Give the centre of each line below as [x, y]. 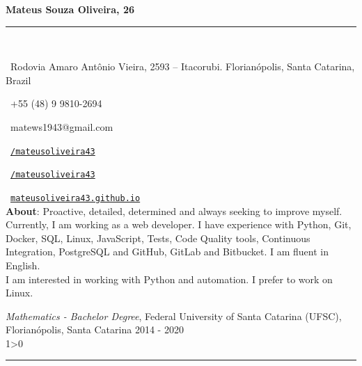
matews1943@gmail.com [62, 126]
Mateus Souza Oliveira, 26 [70, 9]
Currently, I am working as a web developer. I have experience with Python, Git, [179, 224]
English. [23, 265]
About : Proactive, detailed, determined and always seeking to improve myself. [174, 210]
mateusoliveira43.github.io [76, 198]
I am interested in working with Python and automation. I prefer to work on [169, 279]
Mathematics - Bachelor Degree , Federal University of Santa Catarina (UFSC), [174, 316]
